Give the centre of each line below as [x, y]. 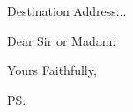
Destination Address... [67, 11]
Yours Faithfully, [52, 70]
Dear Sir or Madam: [62, 40]
